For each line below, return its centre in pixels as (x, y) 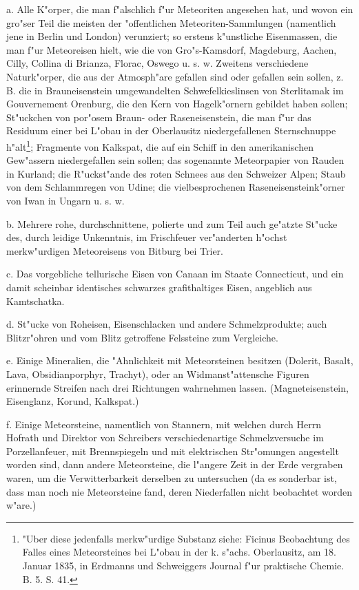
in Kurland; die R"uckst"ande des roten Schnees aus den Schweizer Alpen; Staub (176, 173)
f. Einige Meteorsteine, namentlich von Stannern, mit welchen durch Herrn (164, 424)
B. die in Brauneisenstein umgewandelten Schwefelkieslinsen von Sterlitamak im (175, 90)
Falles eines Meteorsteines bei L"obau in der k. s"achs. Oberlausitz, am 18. (179, 552)
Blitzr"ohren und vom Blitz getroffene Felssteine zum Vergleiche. (142, 337)
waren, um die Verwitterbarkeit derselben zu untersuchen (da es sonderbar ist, (172, 478)
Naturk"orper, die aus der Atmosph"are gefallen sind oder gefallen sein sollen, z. (175, 76)
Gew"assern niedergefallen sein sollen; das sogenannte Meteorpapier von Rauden (175, 160)
